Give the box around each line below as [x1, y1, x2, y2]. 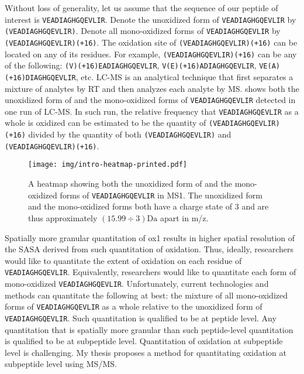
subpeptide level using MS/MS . [5, 358, 117, 370]
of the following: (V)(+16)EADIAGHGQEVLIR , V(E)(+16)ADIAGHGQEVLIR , [5, 59, 257, 71]
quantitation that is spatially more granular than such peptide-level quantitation [5, 323, 293, 335]
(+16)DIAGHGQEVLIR [5, 73, 76, 82]
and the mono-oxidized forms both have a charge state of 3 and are [28, 200, 269, 212]
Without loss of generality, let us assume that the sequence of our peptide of [5, 2, 278, 13]
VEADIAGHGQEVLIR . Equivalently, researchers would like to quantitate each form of [5, 266, 296, 278]
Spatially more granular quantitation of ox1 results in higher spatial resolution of [5, 231, 295, 243]
